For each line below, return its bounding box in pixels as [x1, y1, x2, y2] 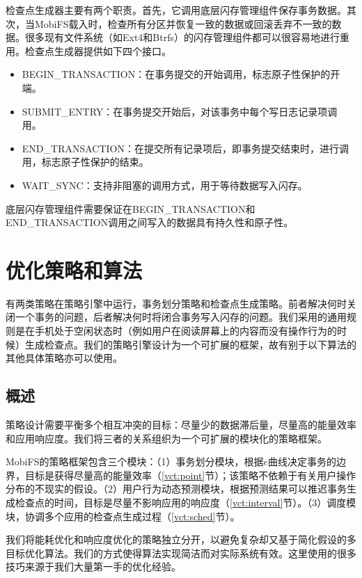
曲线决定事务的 [267, 454, 336, 469]
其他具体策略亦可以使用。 [6, 351, 123, 365]
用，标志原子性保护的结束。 [22, 154, 149, 169]
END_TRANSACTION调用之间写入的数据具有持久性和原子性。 [6, 215, 294, 230]
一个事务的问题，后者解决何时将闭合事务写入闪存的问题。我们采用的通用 [15, 310, 347, 324]
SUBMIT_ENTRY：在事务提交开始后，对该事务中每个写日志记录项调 [22, 104, 338, 118]
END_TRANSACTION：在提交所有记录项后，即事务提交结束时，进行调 [22, 141, 349, 155]
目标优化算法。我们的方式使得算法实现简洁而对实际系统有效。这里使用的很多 [6, 545, 356, 560]
